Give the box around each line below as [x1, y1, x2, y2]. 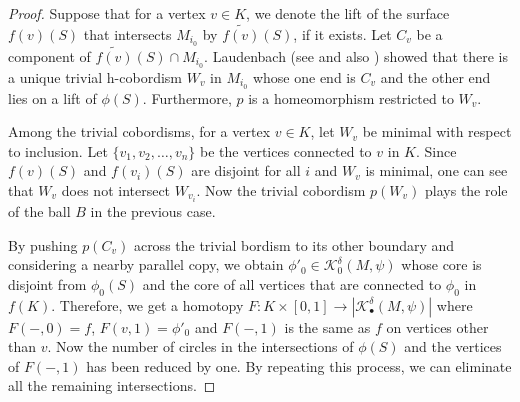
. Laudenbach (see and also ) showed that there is [204, 45, 508, 66]
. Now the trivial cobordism [196, 179, 366, 200]
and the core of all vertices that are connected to [142, 273, 442, 294]
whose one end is [252, 66, 356, 87]
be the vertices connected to [200, 140, 372, 161]
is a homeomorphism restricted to [248, 87, 454, 108]
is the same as [284, 316, 371, 337]
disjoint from [8, 273, 87, 294]
